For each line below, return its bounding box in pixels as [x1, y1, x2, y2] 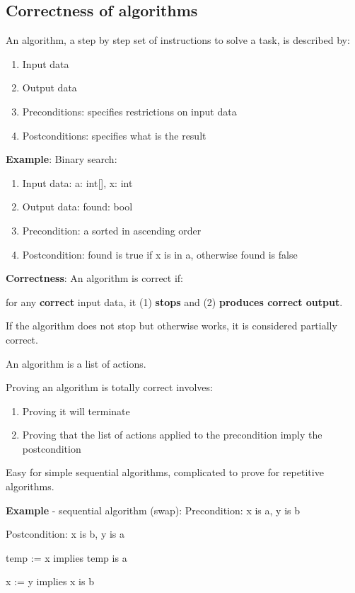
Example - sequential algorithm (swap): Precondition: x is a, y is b [6, 502, 300, 517]
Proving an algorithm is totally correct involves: [6, 380, 213, 395]
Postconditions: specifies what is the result [22, 128, 206, 142]
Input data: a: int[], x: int [22, 175, 133, 190]
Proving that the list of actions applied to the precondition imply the [22, 427, 322, 442]
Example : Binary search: [6, 152, 117, 166]
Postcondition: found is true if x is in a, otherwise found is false [22, 247, 298, 261]
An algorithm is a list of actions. [6, 356, 146, 371]
